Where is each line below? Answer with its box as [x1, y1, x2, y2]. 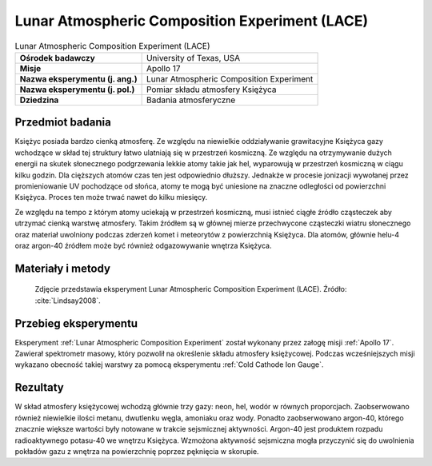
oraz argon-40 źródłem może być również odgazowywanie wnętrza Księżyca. [14, 241, 272, 250]
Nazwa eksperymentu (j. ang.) [19, 73, 138, 84]
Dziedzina [19, 94, 59, 106]
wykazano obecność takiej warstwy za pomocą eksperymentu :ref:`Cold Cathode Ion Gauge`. [14, 360, 324, 369]
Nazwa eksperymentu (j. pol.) [19, 84, 135, 95]
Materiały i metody [14, 261, 111, 275]
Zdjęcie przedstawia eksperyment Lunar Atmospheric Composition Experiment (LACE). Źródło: [34, 285, 347, 294]
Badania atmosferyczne [146, 94, 236, 106]
